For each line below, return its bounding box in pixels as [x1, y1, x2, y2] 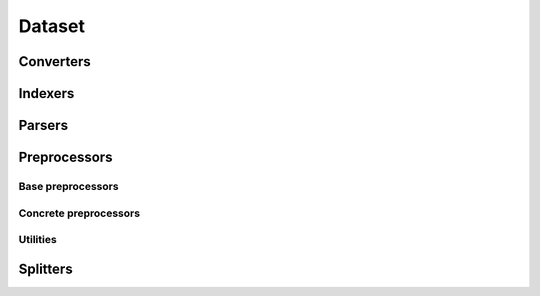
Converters [18, 53, 92, 70]
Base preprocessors [18, 179, 119, 193]
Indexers [18, 85, 75, 102]
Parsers [18, 117, 69, 134]
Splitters [18, 260, 74, 277]
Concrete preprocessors [18, 206, 140, 220]
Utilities [18, 233, 57, 247]
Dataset [18, 15, 85, 37]
